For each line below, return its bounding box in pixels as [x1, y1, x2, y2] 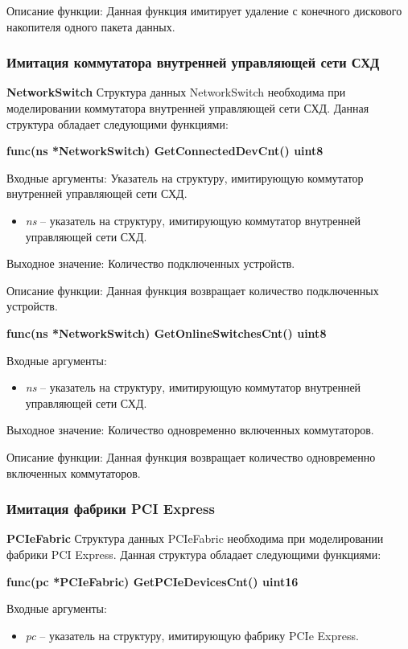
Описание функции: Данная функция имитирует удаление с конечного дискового [6, 2, 402, 18]
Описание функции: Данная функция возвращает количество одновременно [6, 448, 376, 465]
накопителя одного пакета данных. [6, 18, 175, 35]
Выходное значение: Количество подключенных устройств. [6, 255, 295, 272]
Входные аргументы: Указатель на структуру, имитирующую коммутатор [6, 169, 364, 186]
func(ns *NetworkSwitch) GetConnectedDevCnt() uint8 [6, 142, 324, 159]
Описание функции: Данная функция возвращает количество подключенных [6, 281, 379, 298]
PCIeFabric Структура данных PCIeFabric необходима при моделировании [6, 530, 384, 547]
